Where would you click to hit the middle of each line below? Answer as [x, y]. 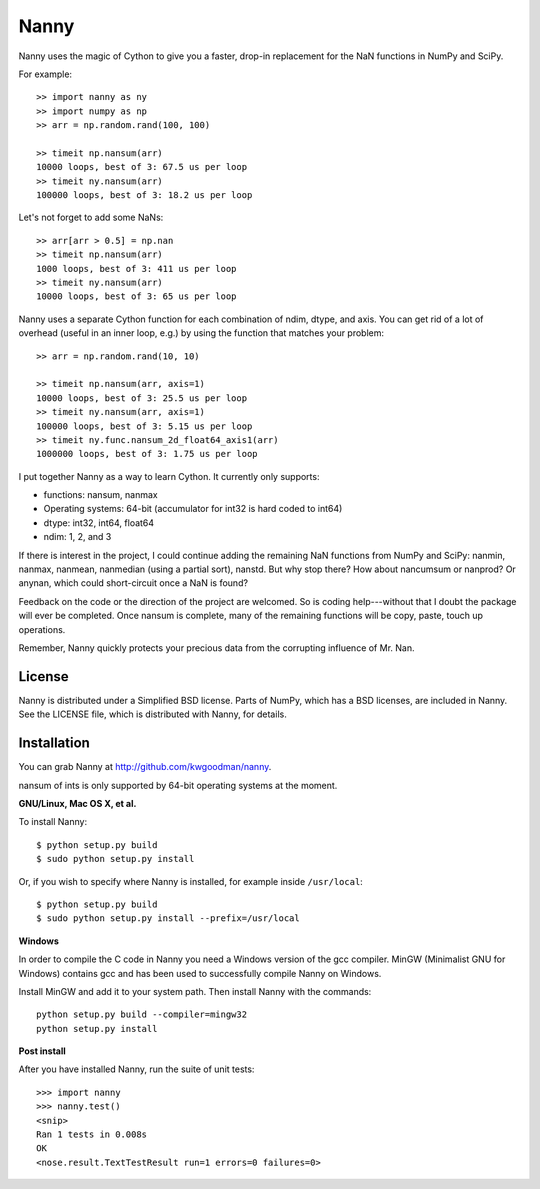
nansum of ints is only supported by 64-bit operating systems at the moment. [178, 785]
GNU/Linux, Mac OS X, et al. [77, 803]
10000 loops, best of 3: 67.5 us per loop [142, 167]
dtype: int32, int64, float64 [99, 522]
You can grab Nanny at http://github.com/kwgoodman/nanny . [145, 767]
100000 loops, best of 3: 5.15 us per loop [144, 426]
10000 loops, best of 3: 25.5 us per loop [142, 398]
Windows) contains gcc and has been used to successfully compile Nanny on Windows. [200, 973]
